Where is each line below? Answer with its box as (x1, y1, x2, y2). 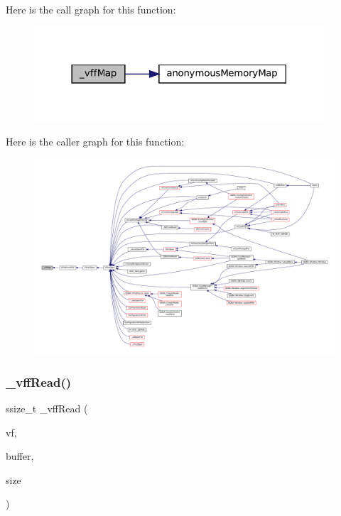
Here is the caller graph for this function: (6, 133, 185, 148)
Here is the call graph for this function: (6, 2, 176, 16)
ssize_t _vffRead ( (6, 401, 88, 415)
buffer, (6, 449, 34, 463)
